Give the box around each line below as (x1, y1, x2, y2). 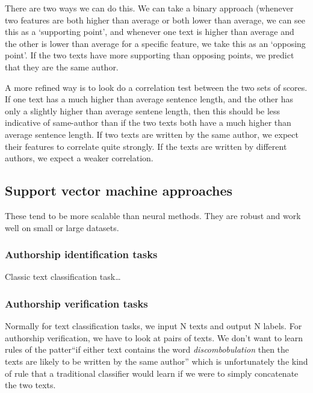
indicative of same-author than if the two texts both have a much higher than (5, 116, 291, 129)
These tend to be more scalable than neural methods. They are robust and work (5, 209, 301, 221)
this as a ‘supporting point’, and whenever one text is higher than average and (5, 25, 294, 38)
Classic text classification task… (5, 270, 121, 283)
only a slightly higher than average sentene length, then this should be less (5, 104, 280, 117)
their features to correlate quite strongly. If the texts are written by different (5, 140, 287, 152)
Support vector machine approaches (5, 181, 233, 200)
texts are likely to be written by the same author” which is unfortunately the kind (5, 354, 308, 367)
